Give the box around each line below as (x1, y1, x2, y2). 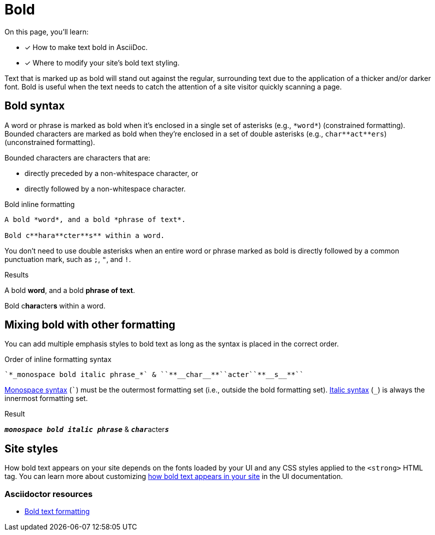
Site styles (4, 442, 58, 455)
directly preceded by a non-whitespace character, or (24, 168, 198, 177)
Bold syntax (4, 99, 65, 112)
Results (4, 270, 29, 279)
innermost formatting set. (4, 394, 88, 403)
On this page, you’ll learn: (4, 27, 88, 36)
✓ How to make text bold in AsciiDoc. (24, 42, 148, 51)
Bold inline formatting (4, 199, 75, 208)
